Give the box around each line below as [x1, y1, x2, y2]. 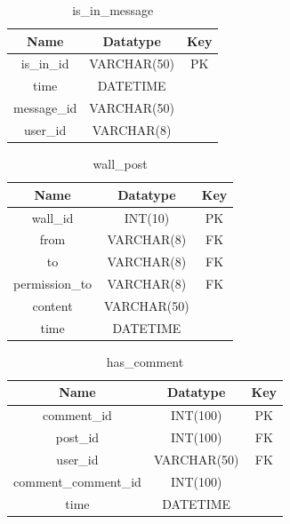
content [32, 296, 73, 314]
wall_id [31, 208, 74, 226]
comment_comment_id [13, 472, 141, 490]
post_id [55, 428, 100, 447]
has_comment [106, 352, 184, 370]
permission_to [13, 274, 93, 293]
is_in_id [20, 54, 69, 73]
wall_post [93, 155, 148, 173]
